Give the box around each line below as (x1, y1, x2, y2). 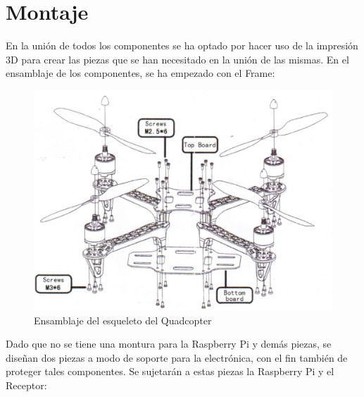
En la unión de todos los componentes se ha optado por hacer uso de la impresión (6, 38, 358, 53)
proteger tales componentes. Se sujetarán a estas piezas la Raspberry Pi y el (6, 364, 334, 379)
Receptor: (6, 378, 47, 393)
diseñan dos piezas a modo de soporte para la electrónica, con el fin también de (6, 350, 348, 365)
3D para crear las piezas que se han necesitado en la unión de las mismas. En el (6, 51, 349, 66)
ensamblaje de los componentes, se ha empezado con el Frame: (6, 66, 275, 80)
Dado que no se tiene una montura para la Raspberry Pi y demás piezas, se (6, 336, 332, 351)
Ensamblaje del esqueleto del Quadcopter (34, 312, 212, 327)
